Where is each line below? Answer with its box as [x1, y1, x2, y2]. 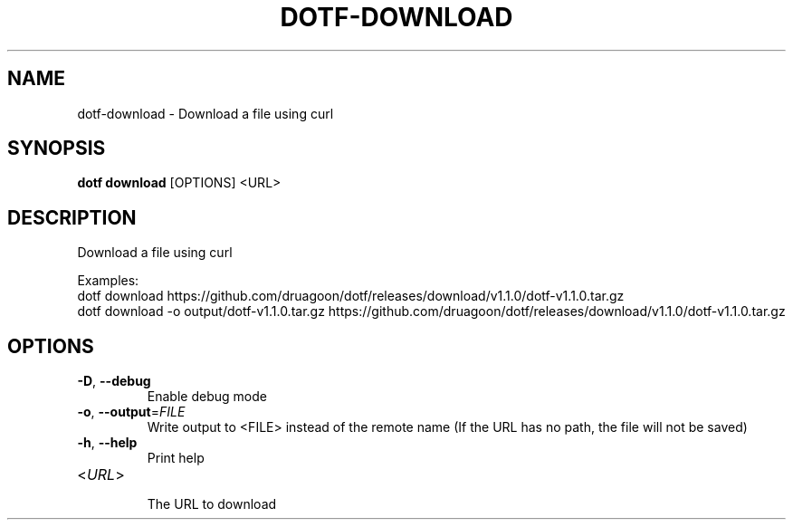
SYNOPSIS [7, 137, 106, 160]
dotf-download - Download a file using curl [77, 105, 334, 121]
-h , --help [77, 435, 138, 451]
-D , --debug [77, 373, 151, 389]
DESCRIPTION [7, 206, 137, 229]
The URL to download [147, 496, 277, 513]
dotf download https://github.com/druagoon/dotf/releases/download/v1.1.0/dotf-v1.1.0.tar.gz [77, 288, 625, 304]
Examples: [77, 273, 139, 289]
